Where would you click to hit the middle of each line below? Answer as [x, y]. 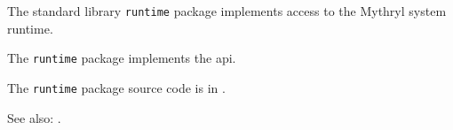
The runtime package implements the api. [122, 58]
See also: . [34, 117]
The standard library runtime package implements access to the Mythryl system [227, 11]
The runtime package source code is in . [116, 87]
